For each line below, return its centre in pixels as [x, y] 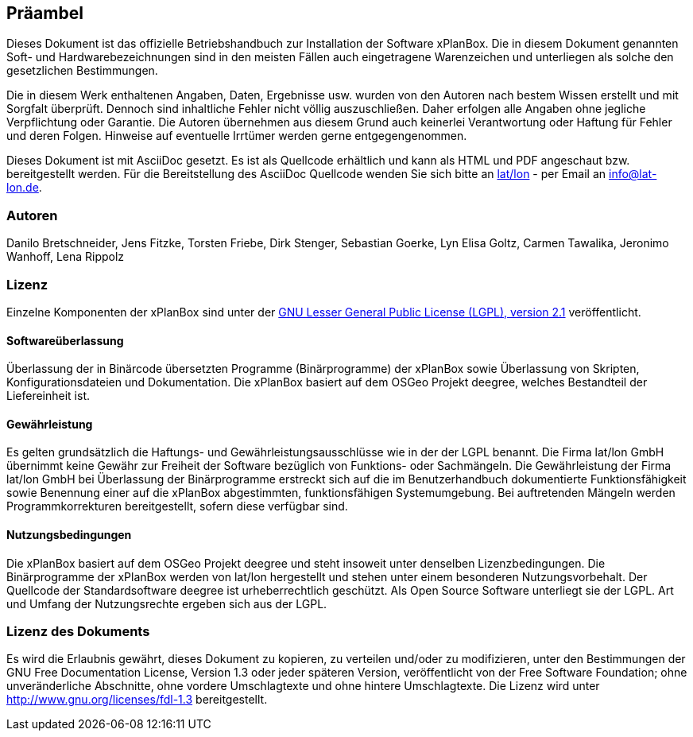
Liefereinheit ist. [48, 396]
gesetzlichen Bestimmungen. [82, 71]
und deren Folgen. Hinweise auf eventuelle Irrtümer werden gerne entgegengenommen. [237, 136]
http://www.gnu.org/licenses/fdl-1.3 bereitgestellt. [137, 700]
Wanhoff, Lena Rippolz [66, 257]
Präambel [45, 13]
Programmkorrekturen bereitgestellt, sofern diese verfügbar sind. [177, 506]
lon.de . [24, 188]
